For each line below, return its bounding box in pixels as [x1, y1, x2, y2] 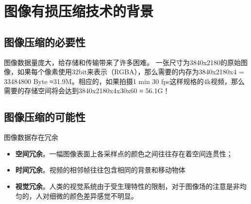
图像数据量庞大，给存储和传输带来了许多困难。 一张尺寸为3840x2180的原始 [4, 57, 241, 67]
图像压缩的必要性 [4, 34, 85, 49]
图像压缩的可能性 [4, 109, 85, 124]
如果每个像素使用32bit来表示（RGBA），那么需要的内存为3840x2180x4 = [17, 67, 244, 77]
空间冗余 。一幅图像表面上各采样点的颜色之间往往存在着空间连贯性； [15, 148, 233, 158]
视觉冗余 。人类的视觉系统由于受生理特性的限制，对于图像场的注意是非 [15, 181, 240, 191]
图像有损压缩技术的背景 [4, 1, 154, 21]
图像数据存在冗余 [4, 132, 58, 142]
